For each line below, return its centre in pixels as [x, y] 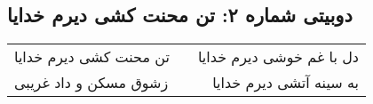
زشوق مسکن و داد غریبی [91, 83]
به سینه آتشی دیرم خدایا [286, 83]
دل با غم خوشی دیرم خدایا [278, 57]
